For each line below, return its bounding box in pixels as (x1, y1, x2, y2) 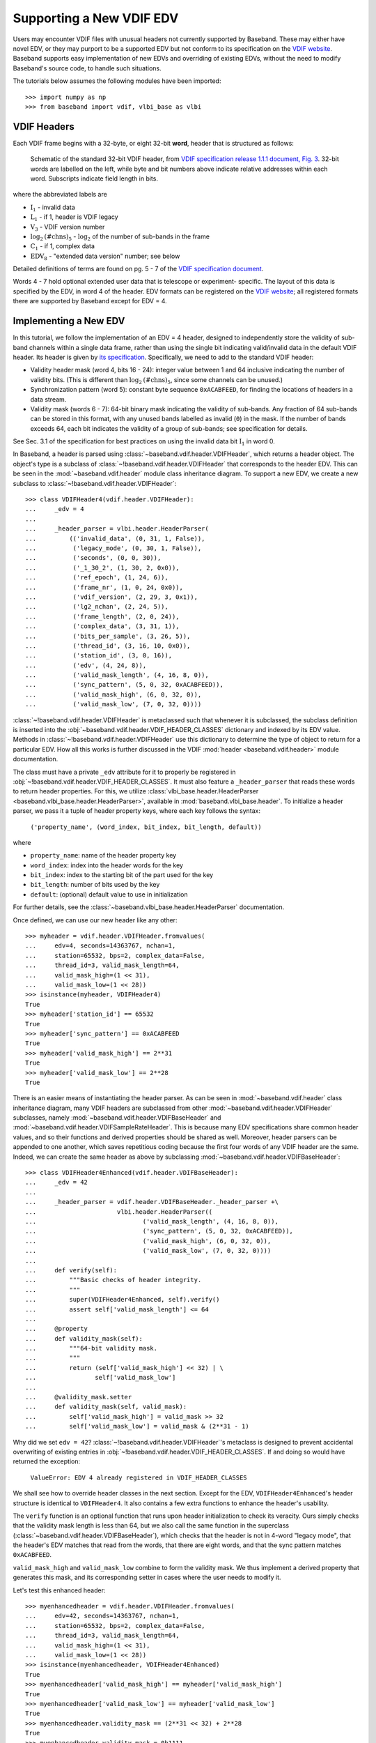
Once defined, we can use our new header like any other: (13, 915, 178, 924)
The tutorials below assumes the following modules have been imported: (13, 77, 221, 85)
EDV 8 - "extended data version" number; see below (30, 252, 180, 261)
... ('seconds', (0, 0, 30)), (25, 554, 162, 562)
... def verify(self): (25, 1266, 118, 1274)
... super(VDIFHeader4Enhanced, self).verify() (25, 1295, 220, 1304)
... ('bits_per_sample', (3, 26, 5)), (25, 632, 191, 640)
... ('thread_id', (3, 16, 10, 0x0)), (25, 641, 191, 650)
